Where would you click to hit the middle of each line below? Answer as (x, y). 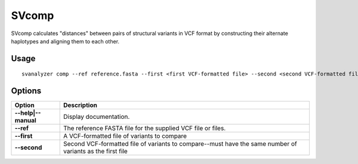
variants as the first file (95, 152)
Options (26, 91)
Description (80, 105)
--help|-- (28, 113)
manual (26, 121)
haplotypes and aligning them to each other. (65, 41)
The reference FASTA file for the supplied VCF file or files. (144, 128)
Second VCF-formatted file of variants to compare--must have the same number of (180, 144)
